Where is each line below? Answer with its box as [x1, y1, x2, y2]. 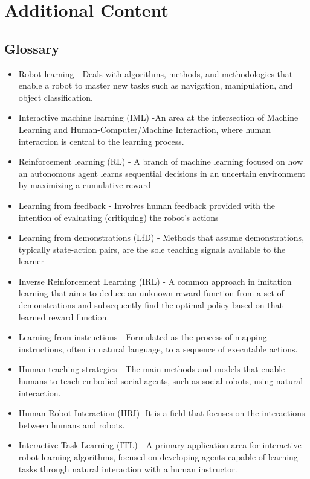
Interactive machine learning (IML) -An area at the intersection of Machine [18, 111, 299, 124]
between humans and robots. [18, 418, 125, 431]
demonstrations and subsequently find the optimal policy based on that [18, 299, 283, 311]
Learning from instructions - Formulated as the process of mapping [18, 331, 267, 343]
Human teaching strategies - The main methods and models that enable [18, 363, 285, 375]
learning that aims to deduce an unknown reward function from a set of [18, 287, 284, 299]
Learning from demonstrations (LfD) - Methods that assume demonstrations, [18, 231, 305, 244]
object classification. [18, 90, 93, 103]
